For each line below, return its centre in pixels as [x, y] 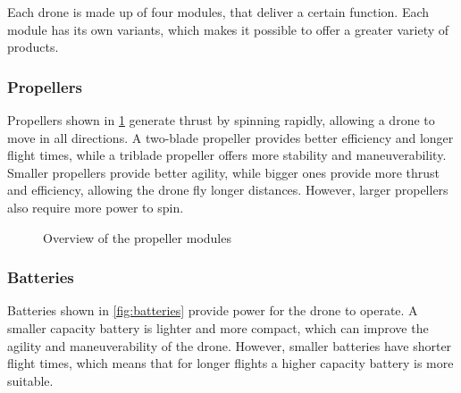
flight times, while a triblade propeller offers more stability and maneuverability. [227, 155]
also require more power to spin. [96, 207]
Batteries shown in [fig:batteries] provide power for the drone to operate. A [213, 310]
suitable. [30, 380]
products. [33, 47]
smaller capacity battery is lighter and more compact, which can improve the [218, 327]
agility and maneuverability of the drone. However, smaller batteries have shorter [230, 345]
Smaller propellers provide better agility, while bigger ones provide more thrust [224, 172]
